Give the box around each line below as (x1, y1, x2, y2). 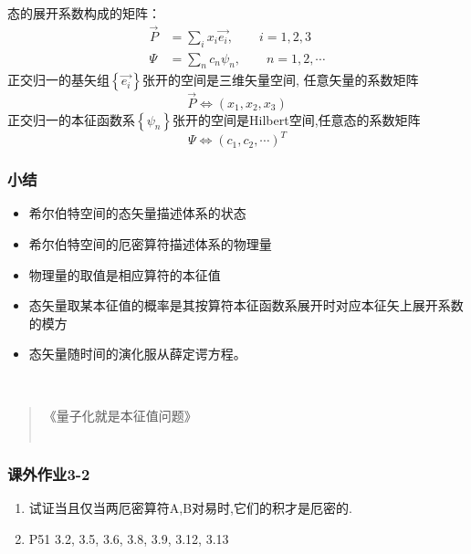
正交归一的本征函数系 (7, 110, 135, 129)
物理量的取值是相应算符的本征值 (28, 265, 221, 284)
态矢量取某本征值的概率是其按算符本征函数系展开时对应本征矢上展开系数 (28, 296, 464, 315)
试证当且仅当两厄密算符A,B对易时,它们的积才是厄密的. (28, 497, 352, 517)
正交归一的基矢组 (7, 70, 110, 89)
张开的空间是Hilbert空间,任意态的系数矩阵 (173, 110, 421, 129)
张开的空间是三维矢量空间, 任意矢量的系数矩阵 (141, 70, 419, 89)
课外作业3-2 (7, 462, 90, 485)
